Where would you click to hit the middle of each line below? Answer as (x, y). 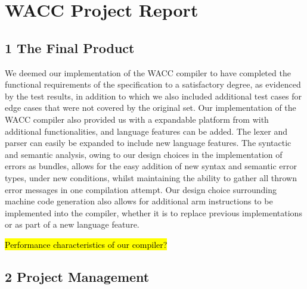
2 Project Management (77, 276)
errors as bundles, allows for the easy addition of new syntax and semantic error (151, 166)
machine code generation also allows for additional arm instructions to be (139, 201)
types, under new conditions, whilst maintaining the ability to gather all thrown (151, 177)
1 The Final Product (70, 47)
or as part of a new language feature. (72, 224)
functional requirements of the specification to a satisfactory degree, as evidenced (153, 84)
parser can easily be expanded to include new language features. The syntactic (148, 143)
